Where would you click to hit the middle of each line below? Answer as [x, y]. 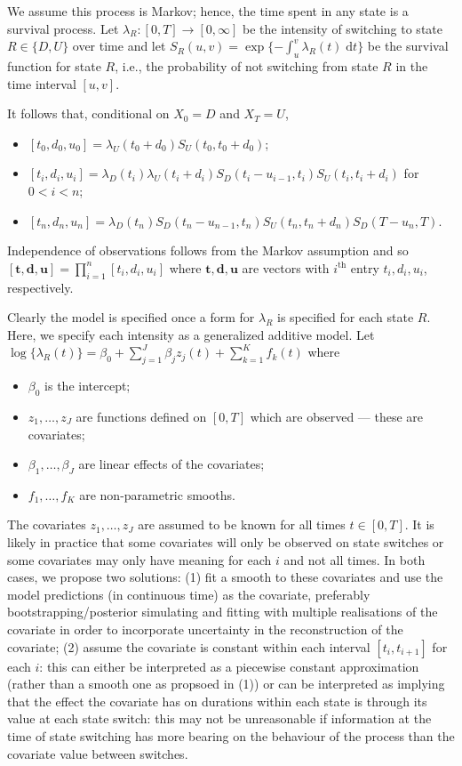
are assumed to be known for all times [242, 524]
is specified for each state [346, 317]
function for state [54, 65]
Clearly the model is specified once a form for [131, 317]
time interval [42, 83]
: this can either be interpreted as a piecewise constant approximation [229, 666]
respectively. [40, 287]
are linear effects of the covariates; [171, 464]
